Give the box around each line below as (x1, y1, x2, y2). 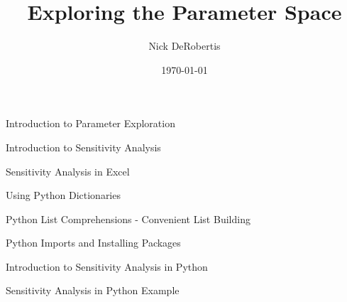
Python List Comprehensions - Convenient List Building (6, 211, 250, 226)
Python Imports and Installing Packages (6, 235, 181, 250)
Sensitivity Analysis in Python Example (6, 283, 180, 298)
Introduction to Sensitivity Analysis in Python (6, 259, 208, 274)
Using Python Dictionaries (6, 188, 121, 203)
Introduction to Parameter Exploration (6, 116, 175, 131)
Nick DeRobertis (148, 38, 221, 53)
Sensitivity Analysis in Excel (6, 163, 130, 178)
